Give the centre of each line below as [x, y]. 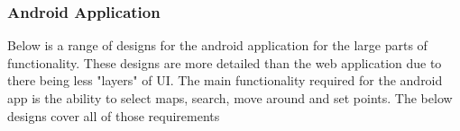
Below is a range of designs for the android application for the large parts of [217, 45]
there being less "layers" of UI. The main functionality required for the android [225, 80]
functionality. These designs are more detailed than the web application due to [225, 62]
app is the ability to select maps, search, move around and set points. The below [230, 98]
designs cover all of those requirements [114, 115]
